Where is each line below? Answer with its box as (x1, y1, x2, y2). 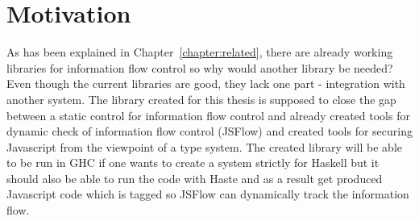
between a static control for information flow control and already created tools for (6, 106, 410, 123)
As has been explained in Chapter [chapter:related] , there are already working (6, 44, 393, 60)
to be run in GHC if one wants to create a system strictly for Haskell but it (6, 154, 380, 171)
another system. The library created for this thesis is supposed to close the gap (6, 90, 396, 107)
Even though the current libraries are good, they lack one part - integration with (6, 75, 405, 92)
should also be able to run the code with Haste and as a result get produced (6, 169, 383, 186)
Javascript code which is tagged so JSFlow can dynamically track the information (6, 186, 409, 202)
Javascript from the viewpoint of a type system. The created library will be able (6, 138, 402, 155)
